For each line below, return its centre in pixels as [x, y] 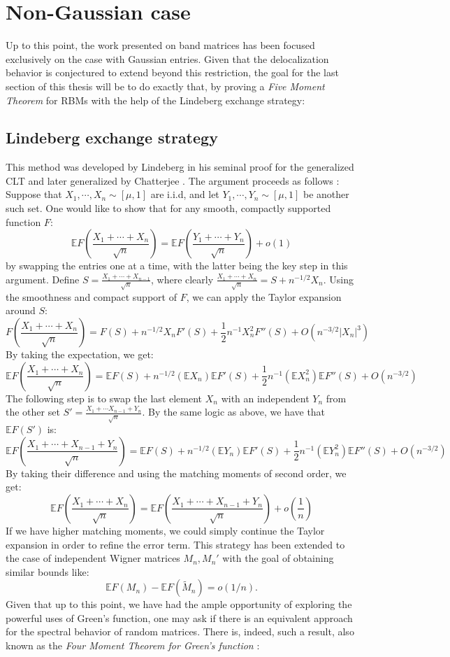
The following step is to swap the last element [104, 398]
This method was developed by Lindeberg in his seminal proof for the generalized [180, 167]
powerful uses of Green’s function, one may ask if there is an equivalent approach [179, 617]
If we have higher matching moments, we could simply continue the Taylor [165, 530]
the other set [33, 412]
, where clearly [182, 279]
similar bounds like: [48, 571]
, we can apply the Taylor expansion [264, 296]
